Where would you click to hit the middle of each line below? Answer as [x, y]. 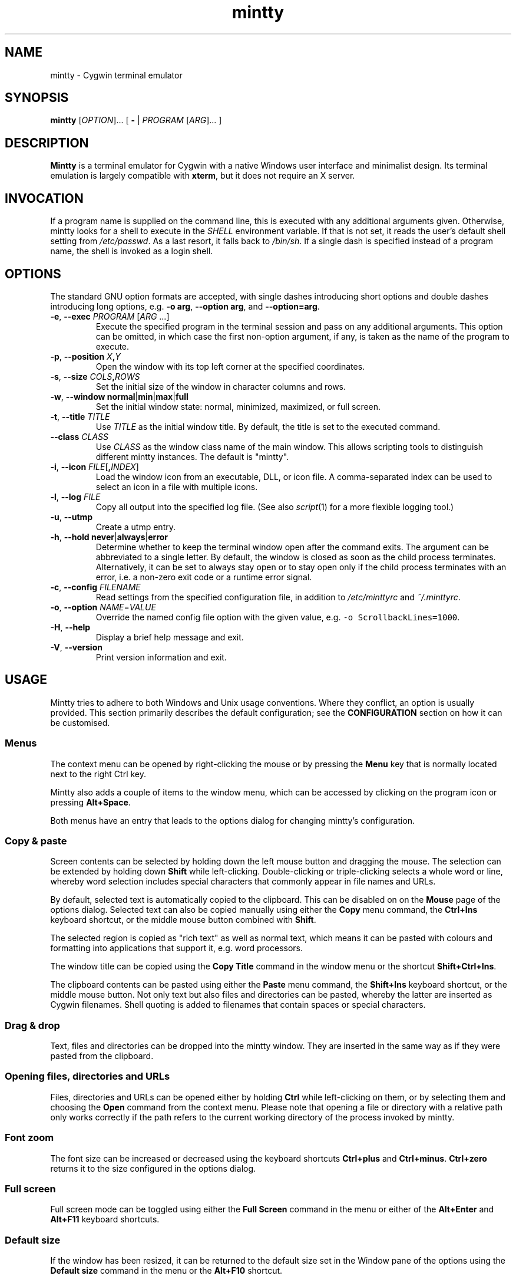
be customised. [80, 722]
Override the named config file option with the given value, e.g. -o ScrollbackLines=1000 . [278, 617]
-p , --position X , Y [85, 356]
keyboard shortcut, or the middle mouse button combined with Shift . [183, 920]
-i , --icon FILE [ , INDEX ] [95, 466]
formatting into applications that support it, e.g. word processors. [177, 948]
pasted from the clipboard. [102, 1056]
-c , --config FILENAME [95, 587]
